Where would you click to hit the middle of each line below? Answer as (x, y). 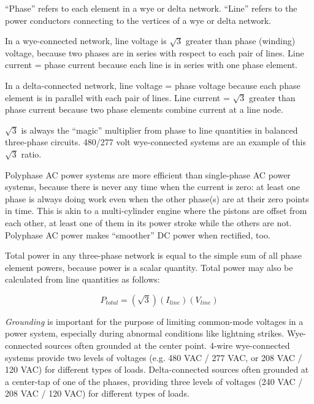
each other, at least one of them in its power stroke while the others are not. (148, 222)
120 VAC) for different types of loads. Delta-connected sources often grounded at (157, 369)
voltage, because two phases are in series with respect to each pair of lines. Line (155, 52)
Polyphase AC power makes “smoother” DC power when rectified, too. (138, 234)
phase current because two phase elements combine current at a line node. (144, 109)
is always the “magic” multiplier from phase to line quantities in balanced (159, 130)
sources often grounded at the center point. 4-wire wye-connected (167, 345)
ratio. (31, 154)
